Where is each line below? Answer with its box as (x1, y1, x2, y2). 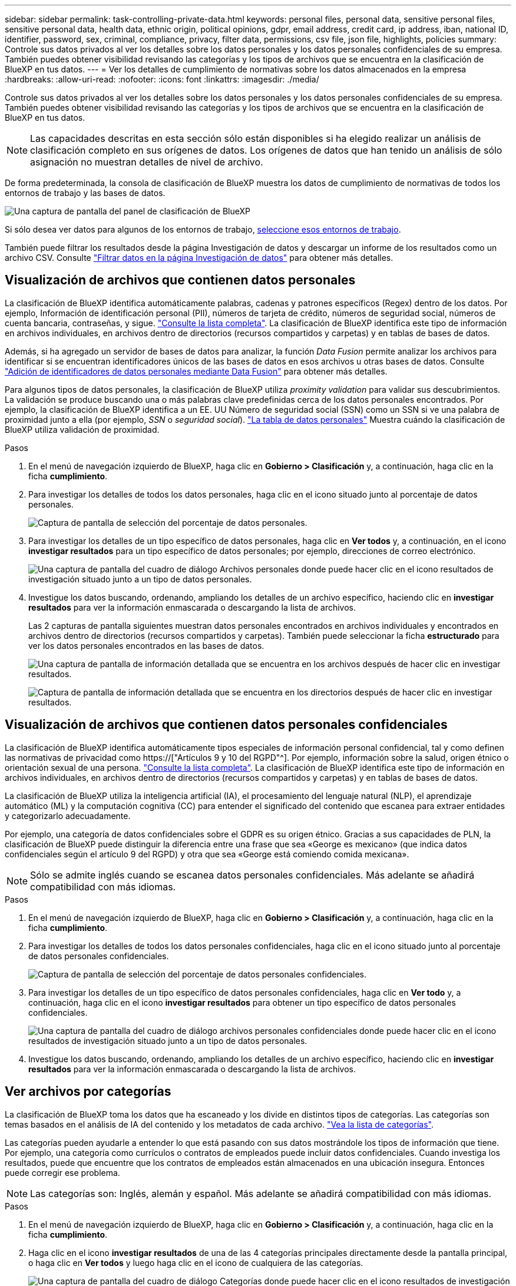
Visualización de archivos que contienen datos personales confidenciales (5, 717, 448, 733)
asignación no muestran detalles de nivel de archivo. (30, 156, 263, 168)
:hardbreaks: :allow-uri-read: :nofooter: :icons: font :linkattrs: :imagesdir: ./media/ (5, 74, 319, 84)
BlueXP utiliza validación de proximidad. (5, 424, 160, 435)
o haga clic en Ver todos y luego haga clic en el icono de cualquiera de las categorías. (28, 1257, 363, 1268)
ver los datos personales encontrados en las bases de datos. (28, 640, 264, 651)
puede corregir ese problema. (5, 1167, 120, 1178)
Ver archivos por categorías (5, 1084, 171, 1099)
